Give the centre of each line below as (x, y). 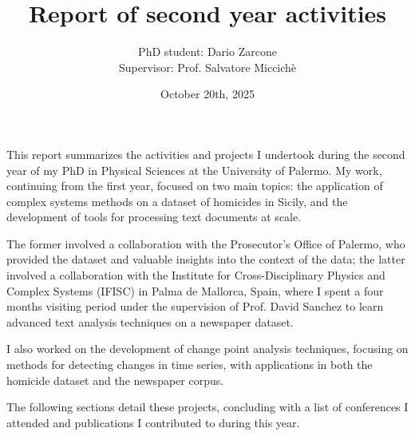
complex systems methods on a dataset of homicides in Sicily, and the (177, 201)
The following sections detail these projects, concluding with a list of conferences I (207, 407)
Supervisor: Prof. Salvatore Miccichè (207, 67)
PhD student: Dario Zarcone (207, 52)
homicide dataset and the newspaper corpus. (115, 380)
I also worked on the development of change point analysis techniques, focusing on (207, 349)
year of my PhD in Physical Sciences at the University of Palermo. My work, (194, 170)
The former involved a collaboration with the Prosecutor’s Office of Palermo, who (206, 243)
